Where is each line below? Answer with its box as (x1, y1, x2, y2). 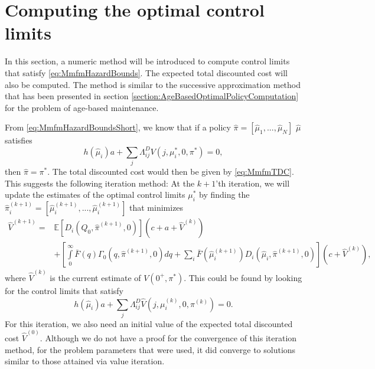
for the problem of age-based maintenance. (5, 101, 159, 113)
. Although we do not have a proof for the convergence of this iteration (40, 332, 297, 344)
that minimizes (129, 201, 184, 214)
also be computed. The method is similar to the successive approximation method (5, 78, 301, 90)
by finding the (199, 188, 250, 201)
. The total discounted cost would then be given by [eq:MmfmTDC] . (47, 165, 294, 178)
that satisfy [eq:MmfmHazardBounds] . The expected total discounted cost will (5, 66, 288, 79)
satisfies (5, 134, 32, 146)
